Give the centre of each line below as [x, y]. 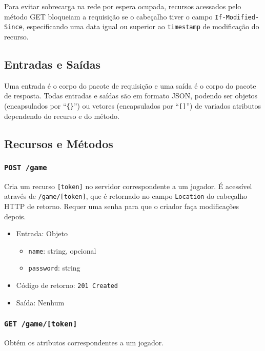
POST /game [26, 167]
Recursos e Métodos [59, 143]
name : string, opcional [62, 250]
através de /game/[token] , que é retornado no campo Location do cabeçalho [126, 196]
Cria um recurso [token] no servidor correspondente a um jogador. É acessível [128, 186]
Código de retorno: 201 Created [67, 285]
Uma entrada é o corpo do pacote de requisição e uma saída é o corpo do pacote [130, 85]
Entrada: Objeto [42, 233]
